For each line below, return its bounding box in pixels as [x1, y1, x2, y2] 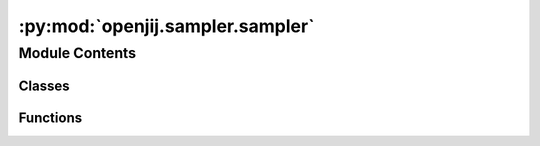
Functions [18, 109, 83, 126]
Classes [18, 77, 70, 94]
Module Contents [18, 44, 137, 62]
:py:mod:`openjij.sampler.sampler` [18, 15, 315, 37]
